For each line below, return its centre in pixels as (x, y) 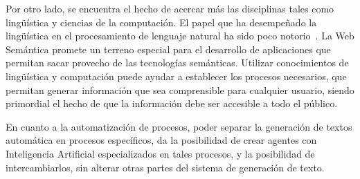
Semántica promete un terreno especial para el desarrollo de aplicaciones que (168, 49)
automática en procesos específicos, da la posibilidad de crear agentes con (161, 140)
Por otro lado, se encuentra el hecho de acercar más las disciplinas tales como (170, 8)
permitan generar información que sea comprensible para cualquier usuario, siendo (180, 89)
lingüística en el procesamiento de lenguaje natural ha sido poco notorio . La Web (180, 36)
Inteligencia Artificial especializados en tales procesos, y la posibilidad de (160, 153)
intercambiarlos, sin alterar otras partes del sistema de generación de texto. (165, 167)
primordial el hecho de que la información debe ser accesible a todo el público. (172, 103)
